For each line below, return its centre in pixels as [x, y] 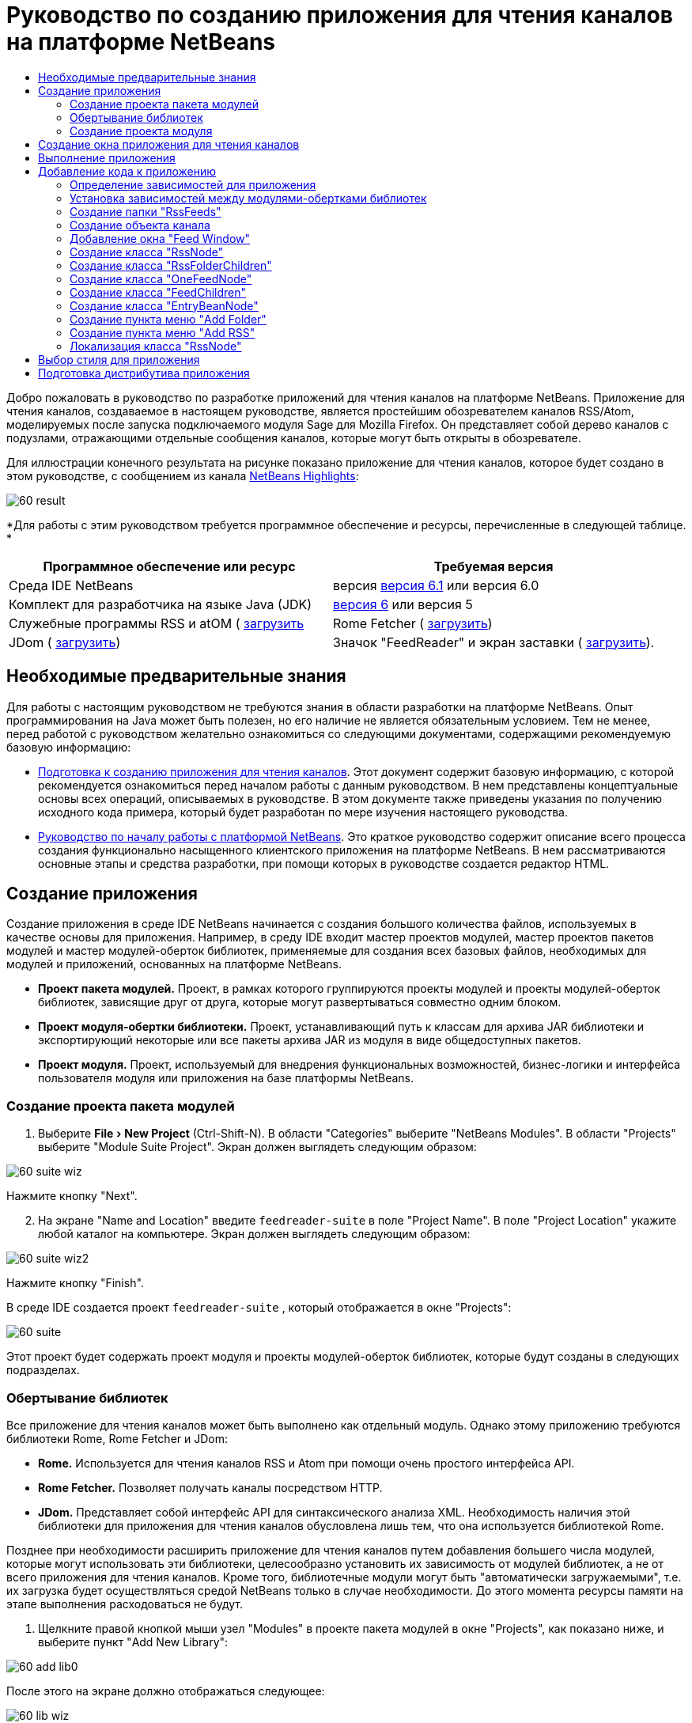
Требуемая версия [493, 566]
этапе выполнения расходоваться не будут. [125, 1604]
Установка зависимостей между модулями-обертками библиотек [248, 198]
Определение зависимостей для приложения [193, 184]
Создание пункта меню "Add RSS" [163, 332]
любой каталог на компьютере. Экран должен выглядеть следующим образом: [254, 1234]
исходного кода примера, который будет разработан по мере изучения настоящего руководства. [303, 812]
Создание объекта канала [140, 225]
